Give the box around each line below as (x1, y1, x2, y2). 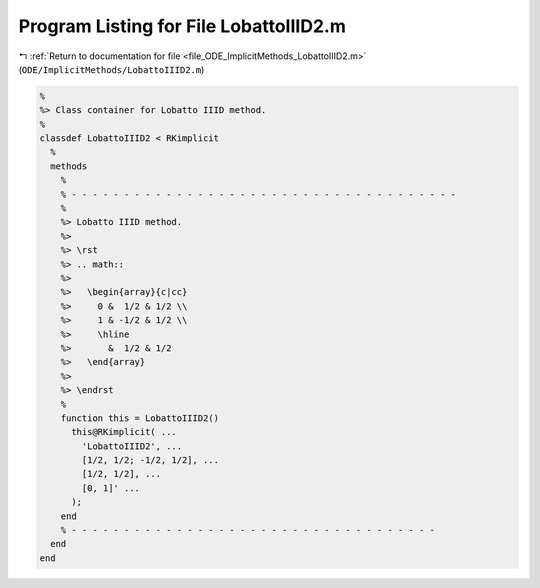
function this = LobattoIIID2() (60, 412, 220, 424)
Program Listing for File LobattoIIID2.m (18, 15, 347, 37)
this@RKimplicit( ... (71, 426, 177, 438)
